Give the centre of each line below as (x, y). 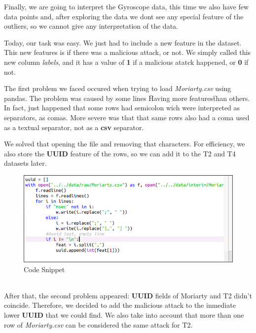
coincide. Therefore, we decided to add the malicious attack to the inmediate (120, 305)
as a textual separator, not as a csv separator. (74, 127)
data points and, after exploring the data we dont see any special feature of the (124, 16)
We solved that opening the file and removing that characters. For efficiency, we (125, 144)
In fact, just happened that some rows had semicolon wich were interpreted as (122, 108)
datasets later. (25, 163)
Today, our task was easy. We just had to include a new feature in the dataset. (123, 42)
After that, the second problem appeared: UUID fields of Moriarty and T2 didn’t (128, 295)
